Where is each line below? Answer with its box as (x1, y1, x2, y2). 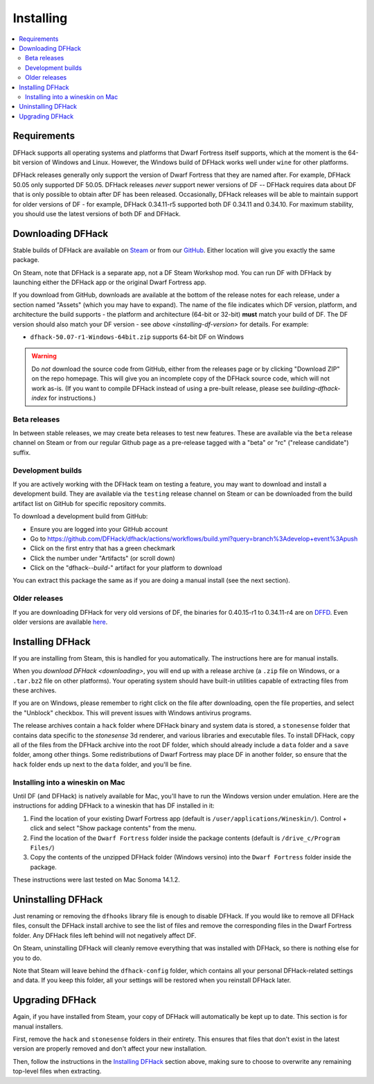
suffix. (12, 448, 31, 457)
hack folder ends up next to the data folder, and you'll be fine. (12, 760, 192, 769)
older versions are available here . (12, 618, 108, 627)
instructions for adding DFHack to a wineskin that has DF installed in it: (12, 801, 215, 810)
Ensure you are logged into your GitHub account (30, 525, 168, 533)
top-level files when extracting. (12, 1067, 102, 1076)
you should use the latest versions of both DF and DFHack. (12, 209, 181, 218)
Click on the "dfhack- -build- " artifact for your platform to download (30, 563, 222, 572)
